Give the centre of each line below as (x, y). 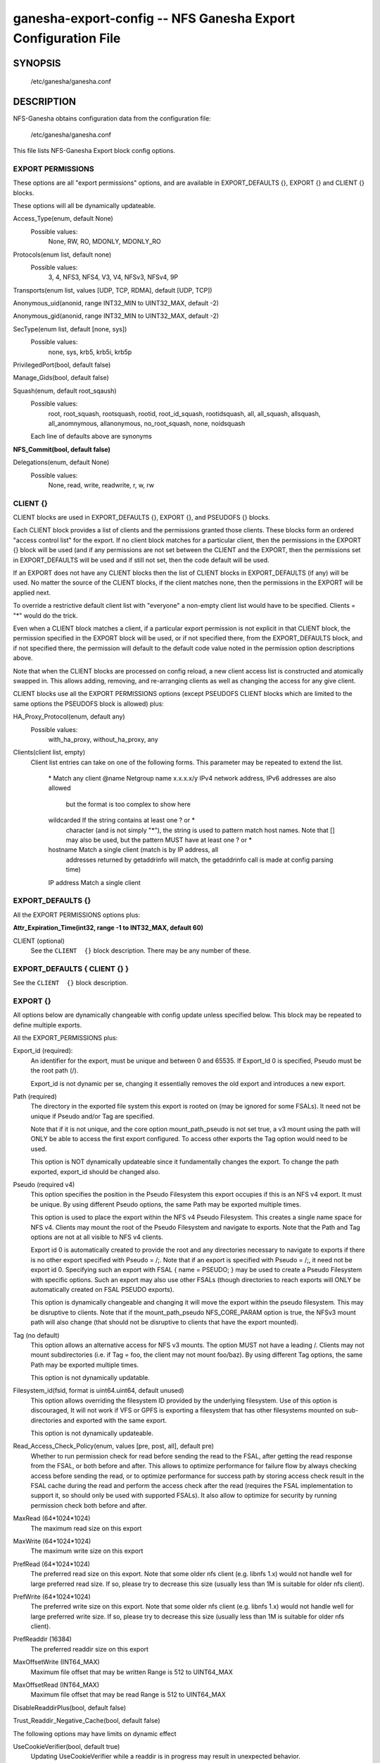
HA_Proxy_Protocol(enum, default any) (69, 716)
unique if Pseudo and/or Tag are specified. (93, 1116)
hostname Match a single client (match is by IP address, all (133, 850)
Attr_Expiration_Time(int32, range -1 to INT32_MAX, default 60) (108, 928)
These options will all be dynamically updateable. (84, 205)
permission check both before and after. (89, 1505)
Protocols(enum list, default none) (62, 255)
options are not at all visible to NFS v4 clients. (97, 1237)
